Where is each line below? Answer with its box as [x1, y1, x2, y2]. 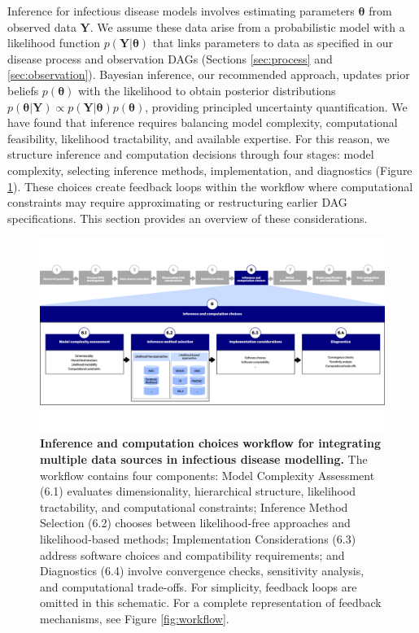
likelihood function [7, 34, 100, 51]
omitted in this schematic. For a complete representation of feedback [40, 594, 382, 611]
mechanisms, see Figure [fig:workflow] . [40, 609, 229, 626]
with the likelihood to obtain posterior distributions [77, 81, 336, 98]
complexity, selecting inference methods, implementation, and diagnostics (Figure [7, 161, 412, 178]
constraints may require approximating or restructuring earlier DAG [7, 194, 347, 211]
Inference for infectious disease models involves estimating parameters [7, 2, 355, 19]
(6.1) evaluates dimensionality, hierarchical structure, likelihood [40, 482, 356, 500]
